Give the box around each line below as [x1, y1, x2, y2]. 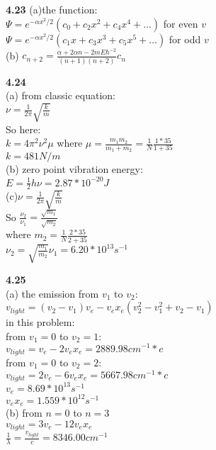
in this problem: [6, 315, 75, 330]
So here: [6, 121, 41, 136]
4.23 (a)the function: [6, 2, 98, 16]
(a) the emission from [6, 286, 99, 300]
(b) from [6, 405, 42, 420]
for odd [169, 31, 201, 46]
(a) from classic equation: [6, 88, 115, 103]
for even [163, 16, 198, 30]
